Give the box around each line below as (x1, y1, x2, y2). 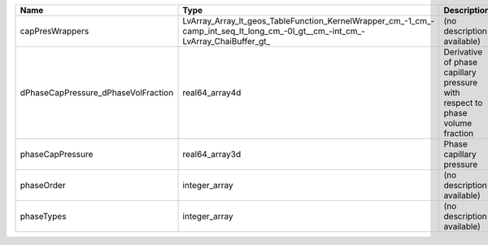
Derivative (443, 46, 483, 57)
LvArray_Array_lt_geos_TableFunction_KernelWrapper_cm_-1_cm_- (182, 15, 435, 26)
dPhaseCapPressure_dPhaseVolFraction (20, 87, 174, 98)
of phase (443, 57, 478, 68)
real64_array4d (182, 87, 242, 98)
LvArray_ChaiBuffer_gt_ (182, 36, 271, 46)
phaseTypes (20, 211, 67, 221)
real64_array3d (182, 149, 242, 160)
